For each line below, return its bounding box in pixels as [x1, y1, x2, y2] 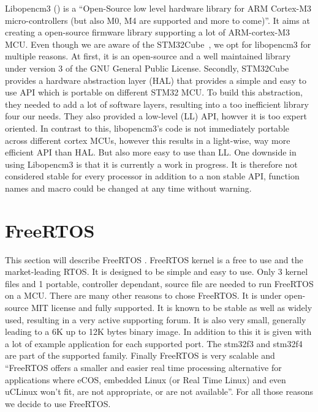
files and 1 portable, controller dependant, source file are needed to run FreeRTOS [5, 277, 314, 290]
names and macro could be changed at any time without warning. [5, 181, 252, 194]
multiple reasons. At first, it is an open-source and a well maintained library [5, 50, 291, 62]
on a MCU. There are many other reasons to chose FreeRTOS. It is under [5, 289, 282, 302]
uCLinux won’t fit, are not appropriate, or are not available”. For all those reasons [5, 385, 313, 398]
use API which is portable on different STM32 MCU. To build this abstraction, [5, 86, 303, 99]
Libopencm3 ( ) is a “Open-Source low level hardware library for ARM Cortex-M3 [5, 2, 312, 14]
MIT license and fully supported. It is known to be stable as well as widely [31, 301, 312, 313]
